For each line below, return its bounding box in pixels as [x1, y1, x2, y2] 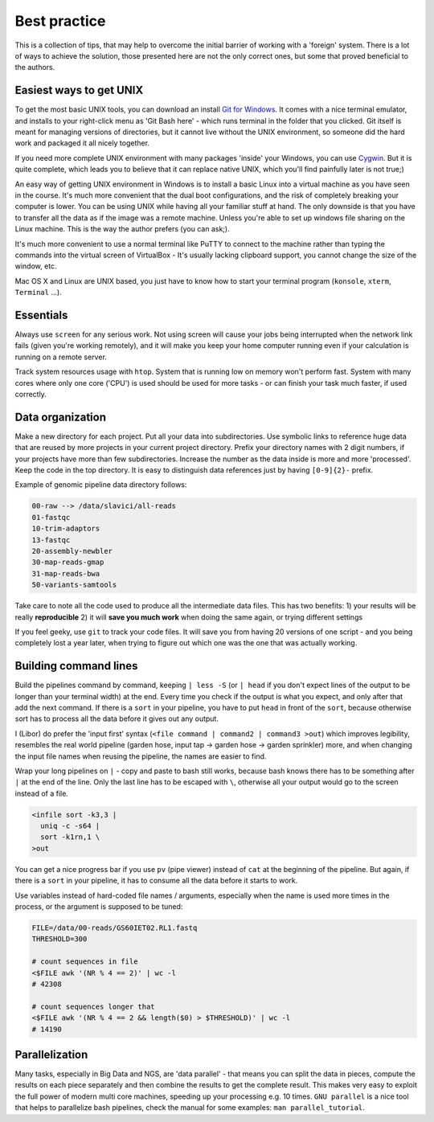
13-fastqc [31, 535, 71, 544]
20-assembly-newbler [31, 547, 113, 555]
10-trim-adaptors [31, 524, 100, 534]
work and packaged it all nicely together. [14, 138, 150, 148]
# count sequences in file [31, 957, 138, 966]
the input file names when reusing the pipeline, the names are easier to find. [14, 751, 267, 761]
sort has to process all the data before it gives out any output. [14, 714, 219, 723]
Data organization [14, 410, 107, 424]
